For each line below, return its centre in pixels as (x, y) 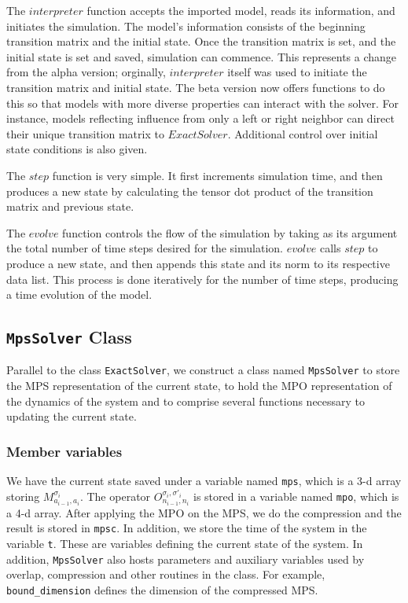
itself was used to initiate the (297, 72)
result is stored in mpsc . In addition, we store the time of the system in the (187, 528)
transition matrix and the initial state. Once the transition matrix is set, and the (201, 41)
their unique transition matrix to (85, 133)
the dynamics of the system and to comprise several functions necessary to (186, 401)
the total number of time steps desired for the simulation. (145, 248)
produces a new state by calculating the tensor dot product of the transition (190, 191)
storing (23, 496)
